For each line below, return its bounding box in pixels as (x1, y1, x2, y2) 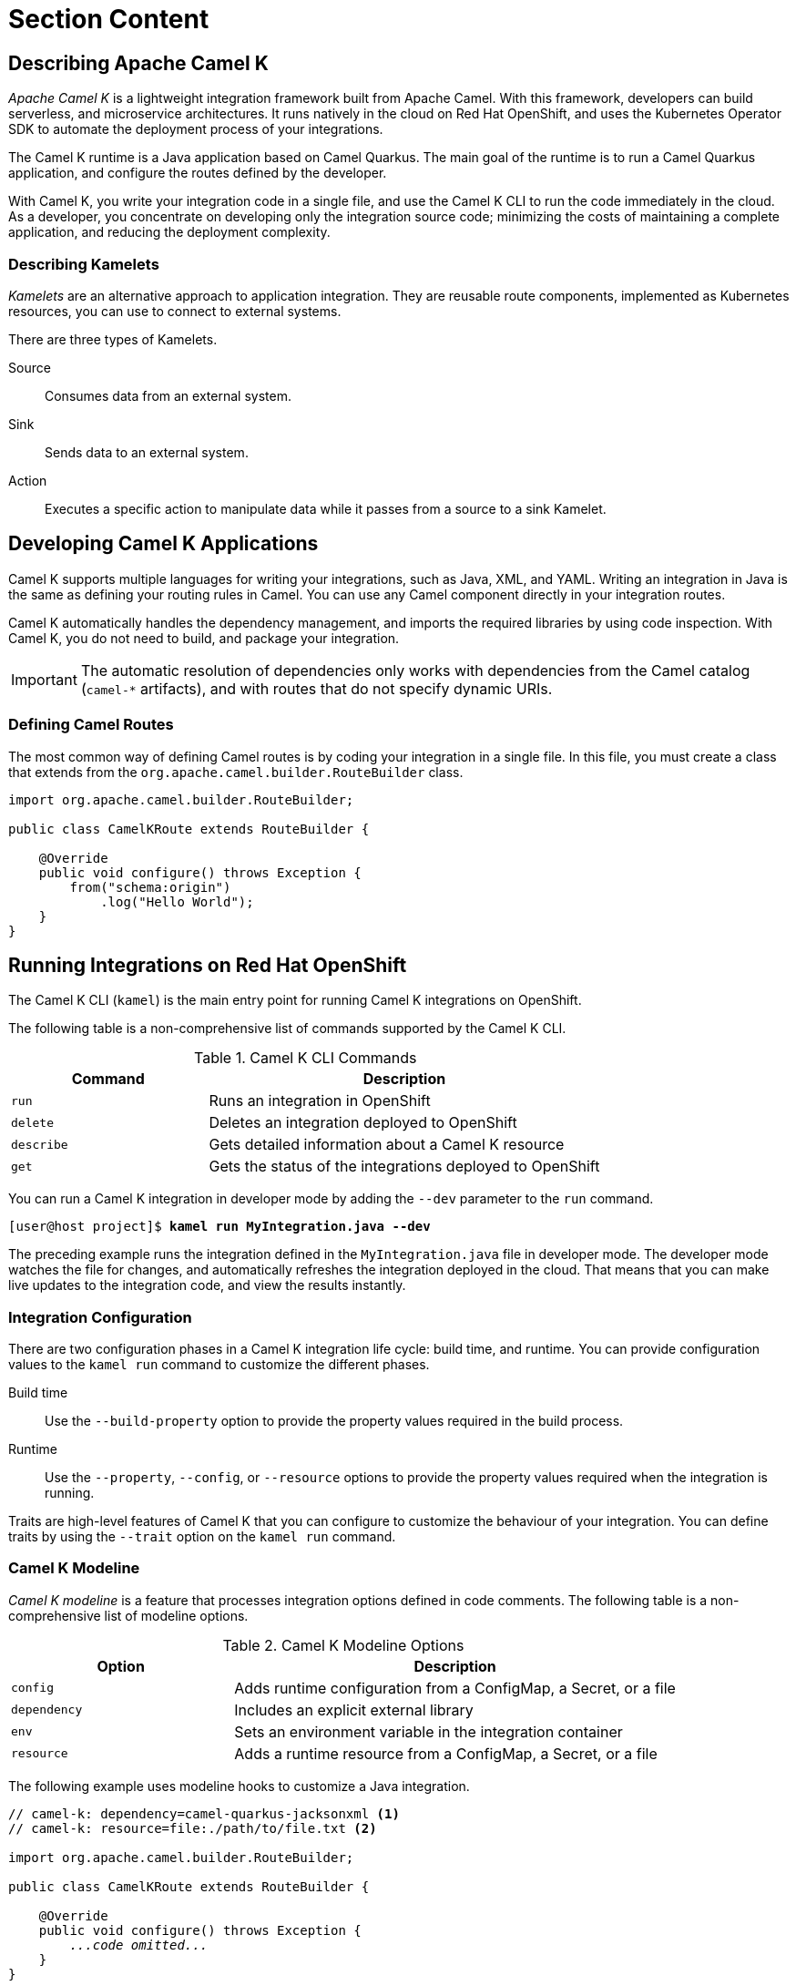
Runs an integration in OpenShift (209, 1091, 431, 1111)
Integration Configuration (8, 1307, 192, 1326)
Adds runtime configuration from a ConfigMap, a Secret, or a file (234, 1678, 676, 1697)
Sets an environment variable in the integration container (234, 1722, 623, 1741)
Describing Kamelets (8, 254, 159, 273)
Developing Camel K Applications (8, 532, 319, 556)
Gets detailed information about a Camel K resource (209, 1135, 565, 1154)
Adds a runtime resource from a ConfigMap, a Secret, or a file (234, 1744, 658, 1763)
